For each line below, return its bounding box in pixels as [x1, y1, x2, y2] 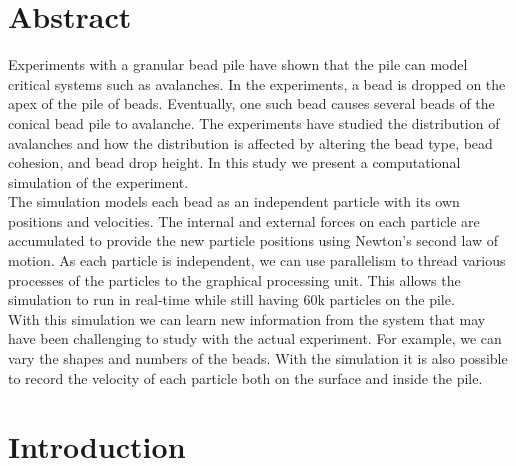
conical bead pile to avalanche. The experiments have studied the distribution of [8, 112, 500, 133]
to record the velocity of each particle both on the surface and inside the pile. [8, 367, 483, 388]
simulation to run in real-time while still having [8, 289, 299, 310]
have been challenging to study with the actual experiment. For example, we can [8, 328, 502, 349]
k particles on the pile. [317, 289, 455, 310]
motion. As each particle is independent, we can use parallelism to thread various [8, 250, 506, 271]
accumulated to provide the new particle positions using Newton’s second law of [8, 230, 499, 251]
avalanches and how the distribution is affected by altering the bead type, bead [8, 132, 493, 153]
